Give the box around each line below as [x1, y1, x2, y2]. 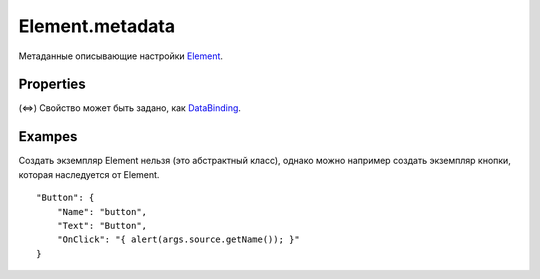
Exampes [18, 128, 78, 145]
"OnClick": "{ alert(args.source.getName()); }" [56, 234, 300, 245]
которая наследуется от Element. [18, 168, 160, 180]
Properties [18, 76, 86, 93]
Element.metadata [18, 15, 175, 37]
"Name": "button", [56, 206, 148, 217]
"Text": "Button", [56, 220, 148, 231]
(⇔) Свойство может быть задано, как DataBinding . [18, 102, 242, 114]
